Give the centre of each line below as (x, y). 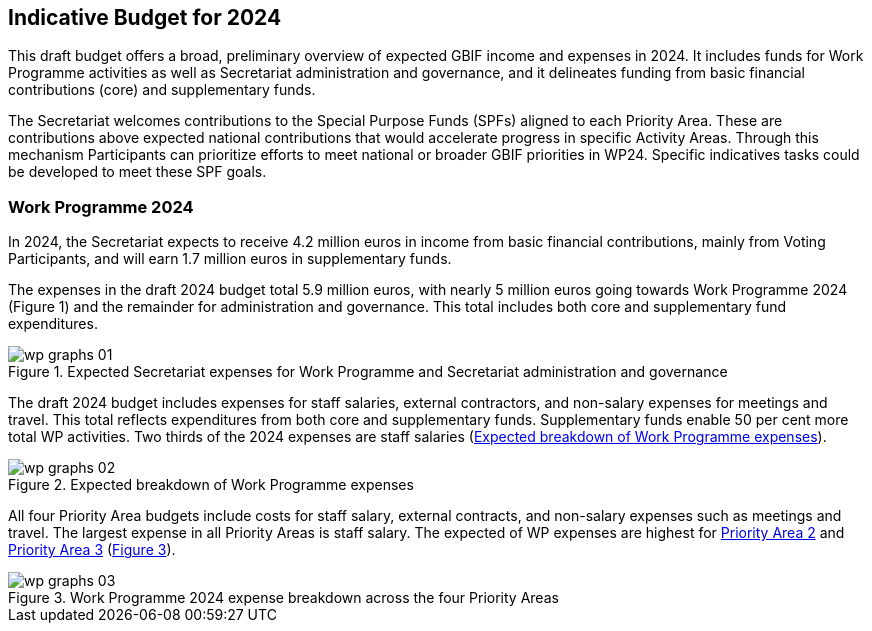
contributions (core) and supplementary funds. (162, 90)
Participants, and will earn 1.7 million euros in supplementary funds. (230, 259)
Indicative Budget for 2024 (145, 17)
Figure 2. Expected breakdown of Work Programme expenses (211, 485)
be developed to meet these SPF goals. (137, 172)
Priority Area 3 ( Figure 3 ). (92, 550)
